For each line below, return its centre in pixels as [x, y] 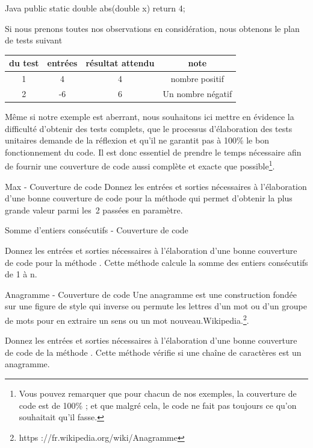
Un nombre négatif [197, 93]
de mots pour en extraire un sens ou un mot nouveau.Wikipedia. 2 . [127, 319]
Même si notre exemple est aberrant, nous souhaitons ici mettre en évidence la [150, 117]
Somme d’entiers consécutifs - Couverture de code [97, 230]
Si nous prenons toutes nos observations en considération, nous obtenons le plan [152, 28]
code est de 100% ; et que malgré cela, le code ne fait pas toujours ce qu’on [158, 405]
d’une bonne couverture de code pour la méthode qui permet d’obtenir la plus [149, 198]
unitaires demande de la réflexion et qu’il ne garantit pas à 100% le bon [137, 140]
